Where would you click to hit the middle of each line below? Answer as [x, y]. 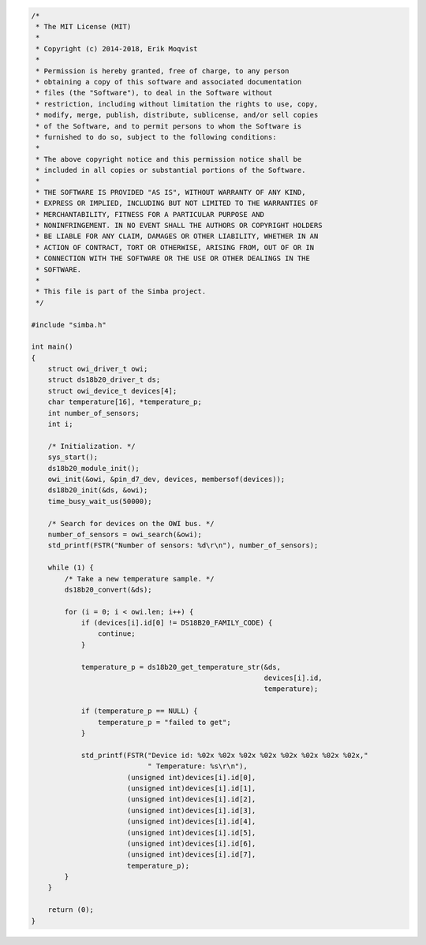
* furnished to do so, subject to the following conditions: [156, 137]
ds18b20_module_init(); [93, 468]
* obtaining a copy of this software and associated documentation [169, 82]
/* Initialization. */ [92, 446]
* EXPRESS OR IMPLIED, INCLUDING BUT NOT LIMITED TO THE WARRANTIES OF [177, 204]
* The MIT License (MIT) [84, 26]
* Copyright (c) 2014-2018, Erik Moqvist [117, 49]
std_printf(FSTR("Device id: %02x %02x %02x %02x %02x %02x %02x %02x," [224, 755]
